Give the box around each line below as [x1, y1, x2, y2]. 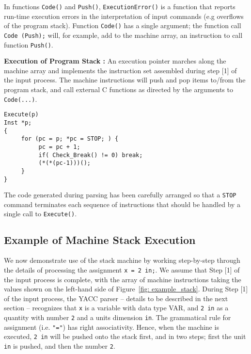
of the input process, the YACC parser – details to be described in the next [4, 293, 228, 303]
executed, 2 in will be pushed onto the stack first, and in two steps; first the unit [4, 331, 246, 341]
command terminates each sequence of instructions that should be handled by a [4, 199, 241, 209]
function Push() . [4, 39, 53, 49]
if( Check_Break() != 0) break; [38, 151, 143, 159]
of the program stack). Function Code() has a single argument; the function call [4, 20, 241, 31]
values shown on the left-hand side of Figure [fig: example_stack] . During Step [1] [4, 284, 248, 294]
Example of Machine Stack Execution [4, 232, 196, 247]
